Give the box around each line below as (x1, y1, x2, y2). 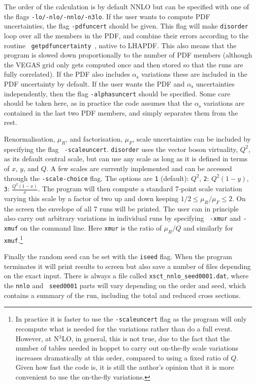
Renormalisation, (4, 133, 55, 144)
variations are (203, 98, 245, 108)
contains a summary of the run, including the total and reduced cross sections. (4, 290, 241, 300)
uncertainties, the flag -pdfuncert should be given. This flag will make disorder (4, 21, 249, 31)
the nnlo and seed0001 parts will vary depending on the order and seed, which (4, 280, 246, 291)
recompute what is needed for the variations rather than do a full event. (15, 324, 233, 333)
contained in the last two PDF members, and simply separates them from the (4, 107, 238, 118)
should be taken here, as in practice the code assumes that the (4, 98, 192, 108)
